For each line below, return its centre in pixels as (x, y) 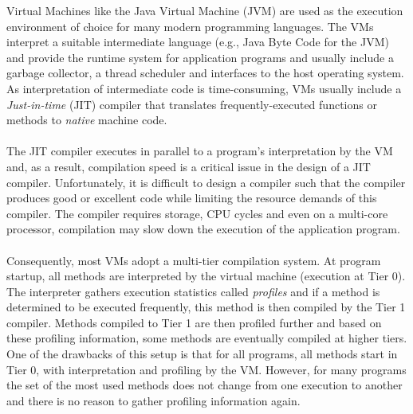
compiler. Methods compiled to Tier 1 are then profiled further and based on (194, 322)
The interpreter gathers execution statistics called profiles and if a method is (193, 291)
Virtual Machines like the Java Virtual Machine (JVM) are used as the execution (205, 10)
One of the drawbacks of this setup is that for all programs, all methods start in (202, 354)
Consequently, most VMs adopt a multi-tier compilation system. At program (194, 260)
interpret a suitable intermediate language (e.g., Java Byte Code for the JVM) (198, 42)
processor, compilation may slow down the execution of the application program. (203, 229)
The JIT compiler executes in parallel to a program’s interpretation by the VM (200, 151)
